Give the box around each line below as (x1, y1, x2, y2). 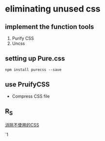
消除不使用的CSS (5, 122, 40, 127)
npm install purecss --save (5, 67, 62, 72)
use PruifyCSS (5, 81, 50, 89)
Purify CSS (12, 35, 34, 41)
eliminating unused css (5, 3, 101, 14)
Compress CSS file (12, 93, 50, 99)
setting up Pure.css (5, 55, 65, 63)
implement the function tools (5, 23, 94, 31)
